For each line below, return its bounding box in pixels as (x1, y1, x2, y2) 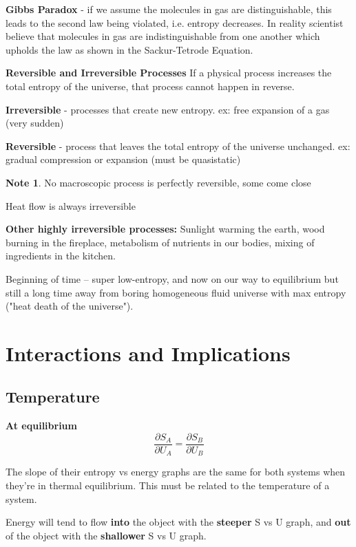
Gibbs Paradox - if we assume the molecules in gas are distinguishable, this (6, 2, 332, 16)
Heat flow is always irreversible (6, 198, 136, 213)
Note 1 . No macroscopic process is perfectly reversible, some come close (6, 175, 311, 189)
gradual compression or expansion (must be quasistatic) (6, 152, 241, 167)
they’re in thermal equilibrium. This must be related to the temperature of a (6, 478, 330, 492)
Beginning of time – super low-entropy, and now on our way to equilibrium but (6, 271, 339, 286)
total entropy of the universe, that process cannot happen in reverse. (6, 78, 295, 93)
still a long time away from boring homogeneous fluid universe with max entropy (6, 285, 346, 299)
